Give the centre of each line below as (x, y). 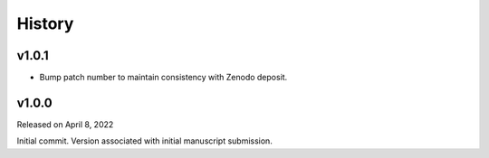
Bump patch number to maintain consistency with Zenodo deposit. (163, 78)
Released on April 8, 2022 (65, 124)
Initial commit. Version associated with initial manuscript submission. (145, 141)
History (45, 23)
